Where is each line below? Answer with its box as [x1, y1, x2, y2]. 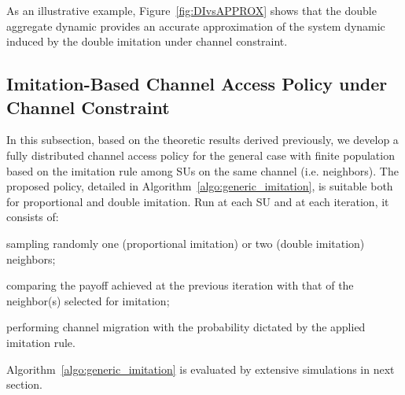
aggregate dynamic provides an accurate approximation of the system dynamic [6, 17, 385, 34]
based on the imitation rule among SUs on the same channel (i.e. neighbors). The [6, 162, 399, 179]
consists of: [6, 209, 59, 225]
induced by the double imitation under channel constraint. [6, 33, 288, 50]
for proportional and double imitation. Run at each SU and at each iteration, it [6, 193, 389, 209]
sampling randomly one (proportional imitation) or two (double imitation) [6, 234, 365, 251]
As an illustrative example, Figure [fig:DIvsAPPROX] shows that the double [6, 2, 377, 18]
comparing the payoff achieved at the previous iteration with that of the [6, 277, 354, 293]
